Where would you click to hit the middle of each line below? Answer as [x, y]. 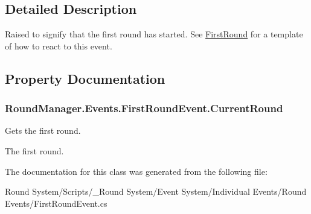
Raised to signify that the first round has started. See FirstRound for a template [154, 34]
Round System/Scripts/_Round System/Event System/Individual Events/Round [156, 191]
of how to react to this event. [59, 46]
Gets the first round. [43, 131]
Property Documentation [85, 78]
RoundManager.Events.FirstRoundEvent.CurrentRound [144, 108]
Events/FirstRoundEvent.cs [56, 203]
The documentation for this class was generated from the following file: [136, 171]
